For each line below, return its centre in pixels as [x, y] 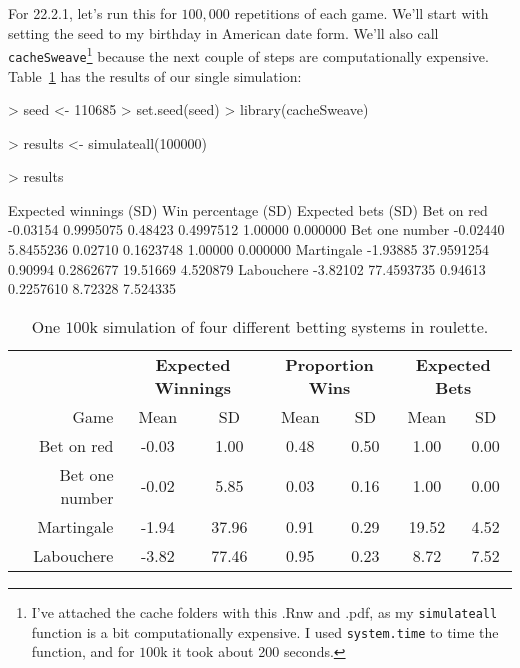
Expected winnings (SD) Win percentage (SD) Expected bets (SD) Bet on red [248, 209]
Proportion [329, 364]
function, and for [83, 651]
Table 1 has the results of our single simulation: [155, 75]
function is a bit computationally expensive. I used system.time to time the [265, 631]
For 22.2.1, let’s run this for [92, 13]
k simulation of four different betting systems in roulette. [289, 326]
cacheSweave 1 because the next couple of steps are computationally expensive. [248, 54]
